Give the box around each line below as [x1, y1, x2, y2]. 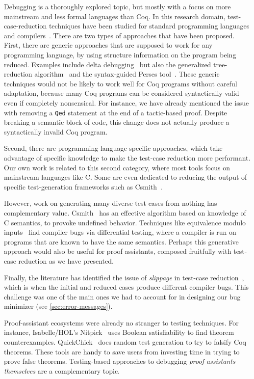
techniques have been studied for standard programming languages [49, 21, 250, 31]
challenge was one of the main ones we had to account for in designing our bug [4, 291, 241, 301]
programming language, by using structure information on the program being [4, 49, 236, 59]
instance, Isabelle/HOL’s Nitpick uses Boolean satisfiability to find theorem [4, 327, 234, 337]
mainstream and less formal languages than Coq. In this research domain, [4, 11, 226, 21]
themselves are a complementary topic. [4, 365, 120, 376]
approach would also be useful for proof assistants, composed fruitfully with [4, 246, 231, 256]
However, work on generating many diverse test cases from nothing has [4, 198, 217, 208]
